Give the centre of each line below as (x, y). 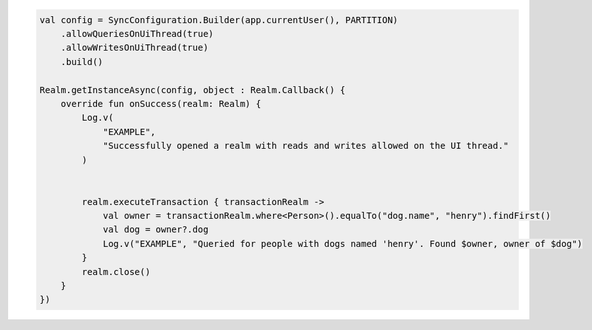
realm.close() (116, 271)
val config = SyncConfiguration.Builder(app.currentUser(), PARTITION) (219, 19)
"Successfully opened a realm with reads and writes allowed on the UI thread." (305, 146)
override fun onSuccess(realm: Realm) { (161, 103)
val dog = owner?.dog (155, 229)
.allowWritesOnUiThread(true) (134, 48)
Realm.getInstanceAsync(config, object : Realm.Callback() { (192, 89)
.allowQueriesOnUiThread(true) (137, 33)
